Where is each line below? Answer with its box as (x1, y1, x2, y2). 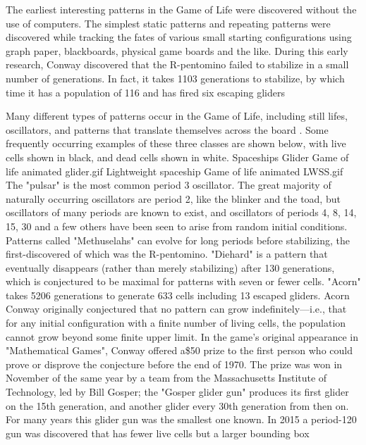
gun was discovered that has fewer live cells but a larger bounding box (6, 425, 310, 440)
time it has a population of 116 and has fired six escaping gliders (6, 84, 285, 99)
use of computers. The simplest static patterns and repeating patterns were (6, 15, 331, 30)
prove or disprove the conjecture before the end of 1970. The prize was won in (6, 356, 343, 371)
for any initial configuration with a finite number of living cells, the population (6, 315, 346, 330)
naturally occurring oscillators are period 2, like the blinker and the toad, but (6, 191, 341, 206)
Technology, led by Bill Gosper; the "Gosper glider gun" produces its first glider (6, 384, 349, 399)
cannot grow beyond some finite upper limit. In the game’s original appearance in (6, 329, 359, 344)
